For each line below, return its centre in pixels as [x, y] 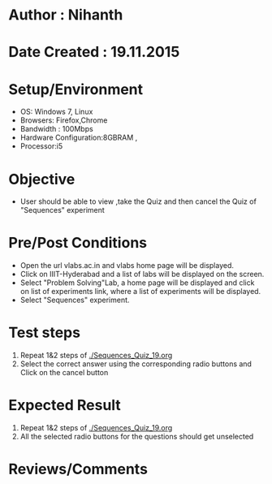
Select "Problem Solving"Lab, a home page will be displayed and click [137, 283]
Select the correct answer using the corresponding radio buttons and [136, 364]
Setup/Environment [76, 89]
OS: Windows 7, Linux [56, 112]
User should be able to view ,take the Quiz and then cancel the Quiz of [138, 201]
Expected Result [65, 406]
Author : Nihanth [66, 15]
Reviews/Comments [78, 469]
